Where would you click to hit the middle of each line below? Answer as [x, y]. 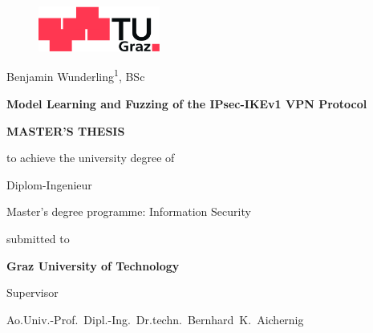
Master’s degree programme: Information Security [129, 211]
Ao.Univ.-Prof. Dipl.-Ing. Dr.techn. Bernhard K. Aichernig [155, 319]
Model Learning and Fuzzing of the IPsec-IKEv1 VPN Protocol [187, 103]
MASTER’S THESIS [66, 130]
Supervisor [32, 292]
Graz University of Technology [93, 265]
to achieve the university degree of [91, 158]
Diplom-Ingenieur [49, 184]
